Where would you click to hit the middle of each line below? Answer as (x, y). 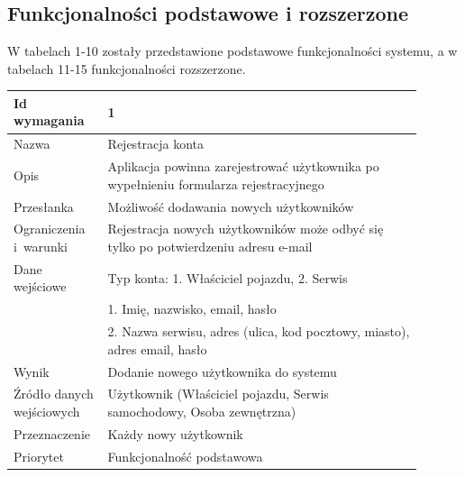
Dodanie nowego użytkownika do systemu (222, 371)
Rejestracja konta (156, 144)
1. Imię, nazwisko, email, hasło (192, 309)
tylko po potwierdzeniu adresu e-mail (210, 247)
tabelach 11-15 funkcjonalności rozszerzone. (127, 68)
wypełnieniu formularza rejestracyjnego (216, 183)
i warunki (41, 247)
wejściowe (40, 286)
